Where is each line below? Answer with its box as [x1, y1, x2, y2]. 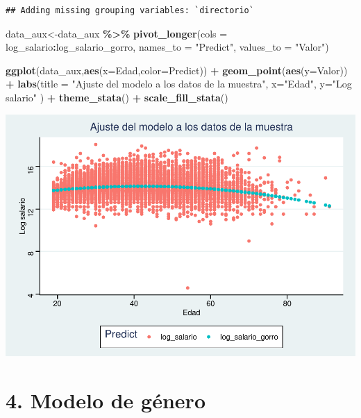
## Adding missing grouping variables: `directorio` [6, 6, 254, 15]
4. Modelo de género [6, 386, 205, 415]
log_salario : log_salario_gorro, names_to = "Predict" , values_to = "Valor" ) [6, 40, 329, 54]
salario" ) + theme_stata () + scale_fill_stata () [6, 90, 228, 104]
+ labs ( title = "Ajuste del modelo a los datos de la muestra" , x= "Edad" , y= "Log [6, 76, 352, 91]
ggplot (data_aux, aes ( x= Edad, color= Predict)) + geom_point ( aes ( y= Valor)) [6, 62, 348, 77]
